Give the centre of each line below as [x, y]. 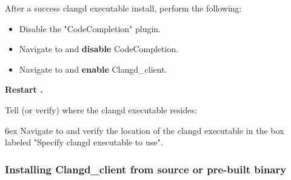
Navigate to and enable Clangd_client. [93, 69]
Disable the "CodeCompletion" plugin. [90, 28]
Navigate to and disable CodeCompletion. [99, 49]
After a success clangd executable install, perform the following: [123, 8]
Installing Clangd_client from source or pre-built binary [146, 169]
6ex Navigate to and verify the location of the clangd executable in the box [145, 130]
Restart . [24, 89]
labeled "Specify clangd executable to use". [84, 142]
